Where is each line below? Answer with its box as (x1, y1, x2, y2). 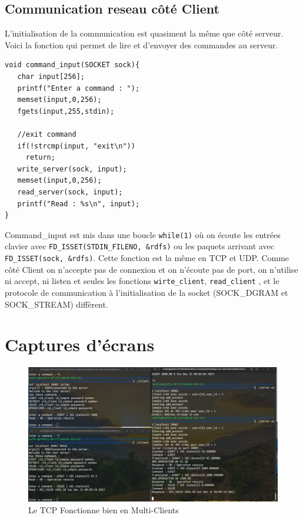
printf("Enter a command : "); (17, 84, 140, 93)
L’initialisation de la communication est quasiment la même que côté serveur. (5, 27, 284, 39)
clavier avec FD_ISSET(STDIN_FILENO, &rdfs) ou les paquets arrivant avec (5, 240, 274, 252)
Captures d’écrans (5, 332, 155, 357)
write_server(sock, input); (17, 164, 127, 173)
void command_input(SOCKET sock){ (5, 61, 140, 70)
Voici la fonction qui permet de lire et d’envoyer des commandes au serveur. (5, 38, 278, 51)
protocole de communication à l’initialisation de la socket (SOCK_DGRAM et (5, 286, 288, 298)
